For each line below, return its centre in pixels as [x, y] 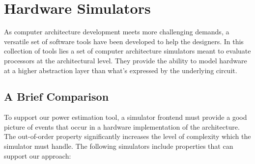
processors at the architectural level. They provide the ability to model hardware [126, 60]
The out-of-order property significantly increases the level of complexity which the [127, 136]
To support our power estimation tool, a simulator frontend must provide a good [126, 117]
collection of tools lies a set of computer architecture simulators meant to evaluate [127, 51]
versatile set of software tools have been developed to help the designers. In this [124, 41]
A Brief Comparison [57, 96]
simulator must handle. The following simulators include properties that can [119, 146]
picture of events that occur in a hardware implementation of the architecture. [122, 126]
